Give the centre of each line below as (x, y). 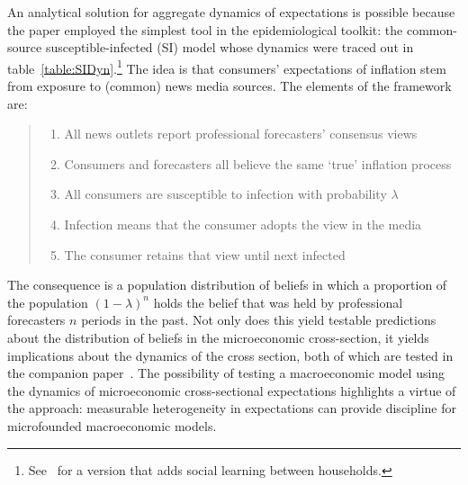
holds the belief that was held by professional (278, 302)
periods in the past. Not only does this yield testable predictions (259, 320)
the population (48, 302)
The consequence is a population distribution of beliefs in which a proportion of (227, 285)
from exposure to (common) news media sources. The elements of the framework (229, 86)
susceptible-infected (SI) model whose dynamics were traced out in (229, 47)
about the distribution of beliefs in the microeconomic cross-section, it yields (218, 337)
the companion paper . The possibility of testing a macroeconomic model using (226, 373)
